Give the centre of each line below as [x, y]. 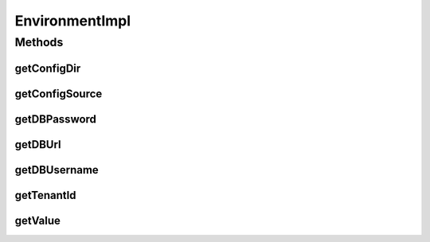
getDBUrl [38, 144]
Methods [39, 42]
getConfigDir [48, 68]
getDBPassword [56, 119]
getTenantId [45, 195]
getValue [38, 220]
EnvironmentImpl [73, 21]
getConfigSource [59, 94]
